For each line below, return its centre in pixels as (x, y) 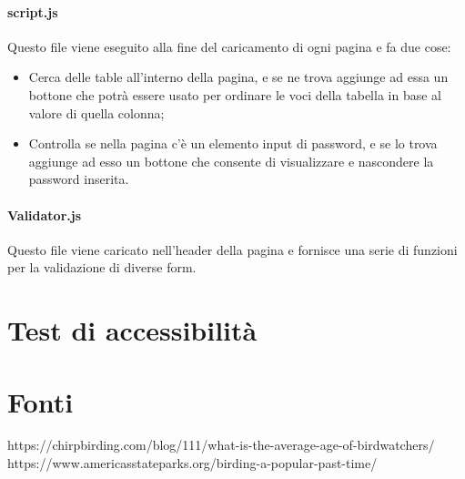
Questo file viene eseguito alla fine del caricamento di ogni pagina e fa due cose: (229, 46)
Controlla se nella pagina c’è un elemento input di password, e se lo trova (233, 143)
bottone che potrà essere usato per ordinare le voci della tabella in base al (235, 94)
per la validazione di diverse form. (102, 267)
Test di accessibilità (132, 330)
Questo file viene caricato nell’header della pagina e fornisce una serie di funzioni (232, 249)
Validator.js (45, 214)
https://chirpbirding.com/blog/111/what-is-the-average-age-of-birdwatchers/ (221, 445)
